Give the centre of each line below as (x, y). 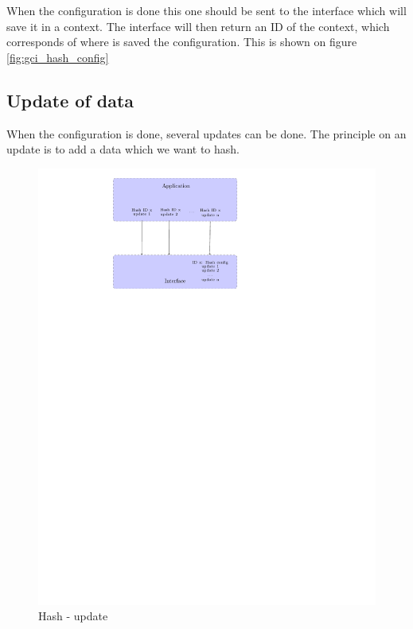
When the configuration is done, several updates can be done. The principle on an (206, 133)
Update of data (70, 100)
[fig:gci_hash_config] (58, 57)
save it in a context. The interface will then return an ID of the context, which (198, 26)
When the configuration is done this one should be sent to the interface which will (206, 10)
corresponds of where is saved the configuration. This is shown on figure (182, 42)
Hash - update (73, 616)
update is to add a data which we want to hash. (123, 149)
